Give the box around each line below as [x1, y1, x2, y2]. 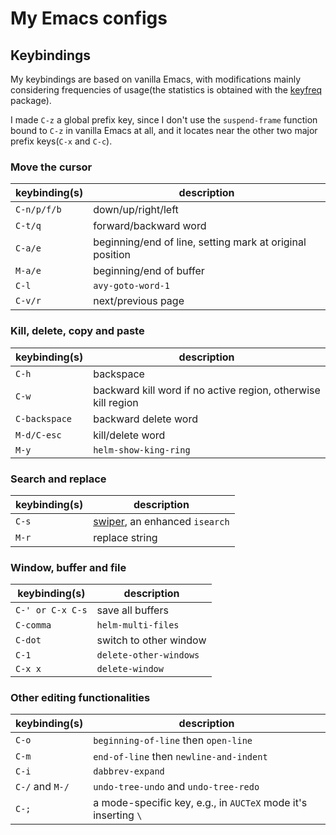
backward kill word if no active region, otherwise [93, 383, 321, 397]
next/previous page [93, 294, 185, 308]
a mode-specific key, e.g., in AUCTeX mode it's [93, 796, 308, 810]
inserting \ [93, 808, 143, 822]
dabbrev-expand [93, 766, 165, 777]
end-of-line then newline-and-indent [93, 750, 268, 764]
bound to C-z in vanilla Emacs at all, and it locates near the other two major [10, 125, 318, 136]
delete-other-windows [96, 650, 200, 661]
